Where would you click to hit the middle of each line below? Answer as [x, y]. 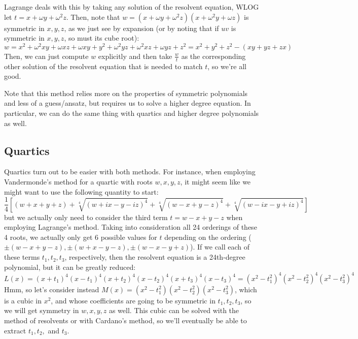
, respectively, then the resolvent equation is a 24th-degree [155, 257]
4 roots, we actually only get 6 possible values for [81, 237]
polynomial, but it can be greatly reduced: [70, 267]
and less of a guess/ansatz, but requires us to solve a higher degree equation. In [128, 103]
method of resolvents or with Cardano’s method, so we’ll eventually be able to [126, 320]
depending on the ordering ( [208, 237]
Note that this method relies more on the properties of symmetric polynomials [126, 93]
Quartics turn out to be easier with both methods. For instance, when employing [130, 172]
